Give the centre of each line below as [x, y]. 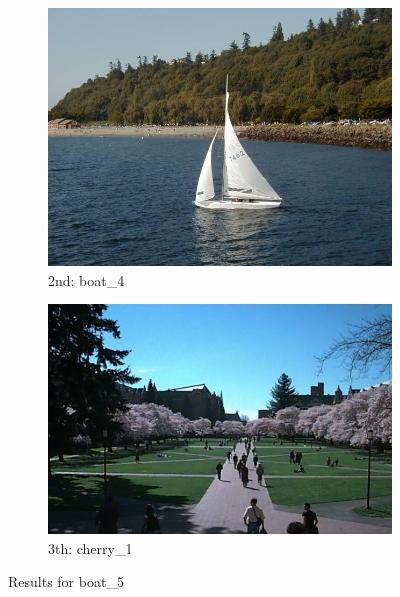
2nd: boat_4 [86, 279]
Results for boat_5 [66, 581]
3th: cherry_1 [90, 547]
